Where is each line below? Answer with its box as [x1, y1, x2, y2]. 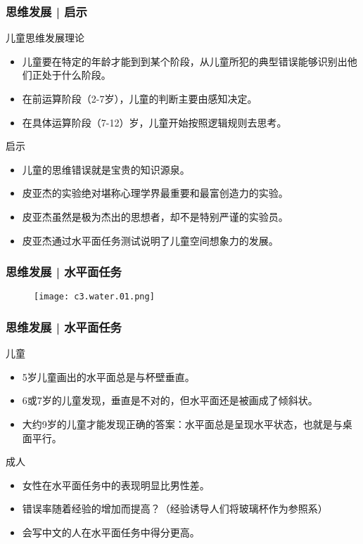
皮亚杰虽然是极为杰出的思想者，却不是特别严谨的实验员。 [22, 209, 288, 224]
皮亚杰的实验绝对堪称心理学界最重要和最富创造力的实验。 [22, 186, 288, 200]
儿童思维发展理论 [6, 30, 84, 45]
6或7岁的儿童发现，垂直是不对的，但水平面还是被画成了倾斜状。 [22, 393, 318, 408]
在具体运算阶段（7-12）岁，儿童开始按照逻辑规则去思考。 [22, 115, 287, 129]
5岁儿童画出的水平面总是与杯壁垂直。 [22, 369, 195, 384]
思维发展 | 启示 [6, 2, 87, 20]
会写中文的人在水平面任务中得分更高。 [22, 525, 200, 539]
